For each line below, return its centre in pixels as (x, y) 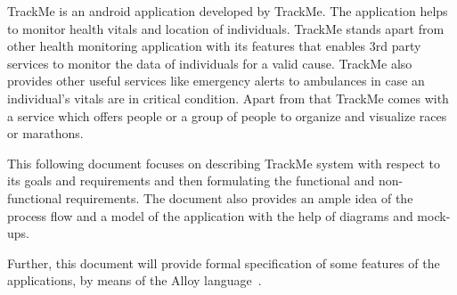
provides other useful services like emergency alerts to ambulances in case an (216, 81)
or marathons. (45, 133)
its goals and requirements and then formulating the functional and (191, 180)
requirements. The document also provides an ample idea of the (239, 197)
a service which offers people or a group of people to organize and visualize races (227, 115)
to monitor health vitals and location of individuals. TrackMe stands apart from (226, 28)
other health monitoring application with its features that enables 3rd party (214, 46)
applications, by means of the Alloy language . (135, 280)
